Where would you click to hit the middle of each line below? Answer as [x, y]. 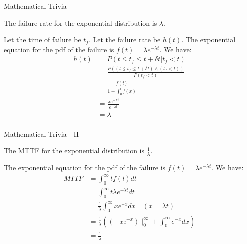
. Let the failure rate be [124, 40]
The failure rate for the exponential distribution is [81, 23]
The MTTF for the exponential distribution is [74, 150]
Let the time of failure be [43, 40]
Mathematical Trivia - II [42, 133]
